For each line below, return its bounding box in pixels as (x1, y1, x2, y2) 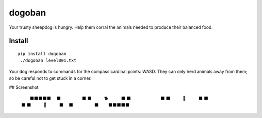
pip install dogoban (17, 51, 66, 56)
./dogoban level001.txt (20, 58, 77, 63)
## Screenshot (9, 84, 39, 90)
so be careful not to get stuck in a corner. (9, 75, 92, 81)
